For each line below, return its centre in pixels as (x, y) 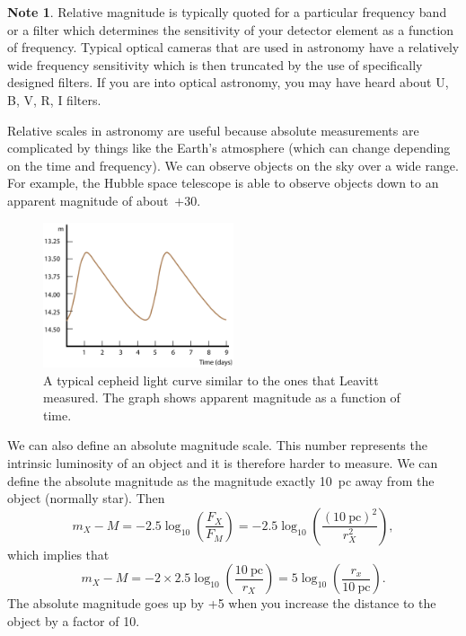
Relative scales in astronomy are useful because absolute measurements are (213, 130)
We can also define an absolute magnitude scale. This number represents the (217, 445)
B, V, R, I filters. (54, 99)
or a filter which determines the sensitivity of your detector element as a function (231, 29)
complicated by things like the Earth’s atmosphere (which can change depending (229, 148)
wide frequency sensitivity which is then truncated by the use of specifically (215, 64)
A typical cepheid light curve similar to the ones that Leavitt (211, 380)
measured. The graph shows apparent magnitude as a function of (222, 397)
